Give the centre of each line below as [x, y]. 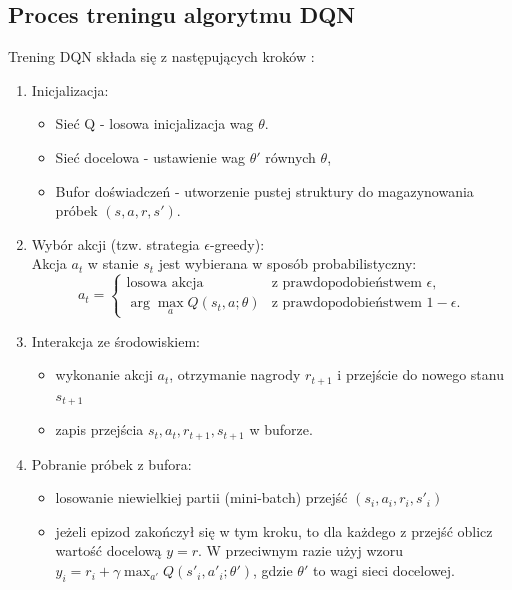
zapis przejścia [99, 429]
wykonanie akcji [104, 374]
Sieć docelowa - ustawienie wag [150, 156]
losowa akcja [165, 283]
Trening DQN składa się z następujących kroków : [161, 56]
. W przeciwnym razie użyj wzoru [300, 550]
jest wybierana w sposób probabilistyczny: [287, 263]
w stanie [113, 263]
